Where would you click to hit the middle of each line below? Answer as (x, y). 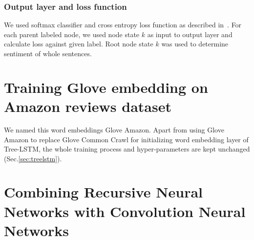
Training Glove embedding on (106, 87)
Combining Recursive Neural (103, 192)
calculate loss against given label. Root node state (79, 44)
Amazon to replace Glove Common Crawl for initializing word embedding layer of (126, 139)
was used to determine (195, 44)
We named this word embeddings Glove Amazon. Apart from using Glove (114, 129)
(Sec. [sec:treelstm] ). (33, 158)
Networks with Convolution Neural (125, 211)
